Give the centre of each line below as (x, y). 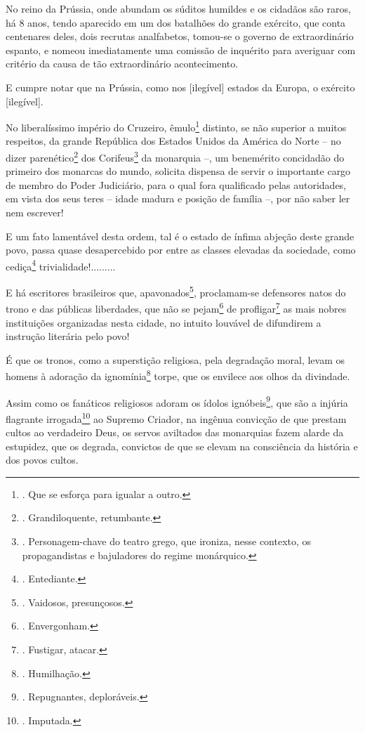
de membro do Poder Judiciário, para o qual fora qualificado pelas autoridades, (176, 184)
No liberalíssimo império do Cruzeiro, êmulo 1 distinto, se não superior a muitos (176, 126)
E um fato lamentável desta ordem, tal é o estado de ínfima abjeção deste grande (180, 236)
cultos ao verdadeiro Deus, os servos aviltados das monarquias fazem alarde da (175, 432)
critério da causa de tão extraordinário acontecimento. (122, 64)
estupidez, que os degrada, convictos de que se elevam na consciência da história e (182, 446)
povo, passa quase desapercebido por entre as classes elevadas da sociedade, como (181, 250)
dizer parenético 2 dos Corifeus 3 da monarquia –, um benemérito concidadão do (175, 156)
